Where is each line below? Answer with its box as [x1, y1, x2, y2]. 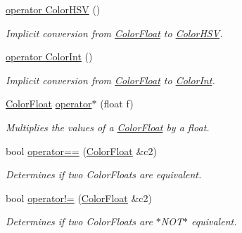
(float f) [100, 96, 134, 111]
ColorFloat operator [6, 96, 92, 111]
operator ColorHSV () [6, 2, 101, 16]
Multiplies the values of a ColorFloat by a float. [6, 119, 210, 134]
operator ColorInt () [6, 49, 93, 64]
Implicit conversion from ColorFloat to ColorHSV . [6, 25, 223, 40]
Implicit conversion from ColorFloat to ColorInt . [6, 72, 215, 87]
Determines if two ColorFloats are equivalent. [6, 167, 202, 182]
